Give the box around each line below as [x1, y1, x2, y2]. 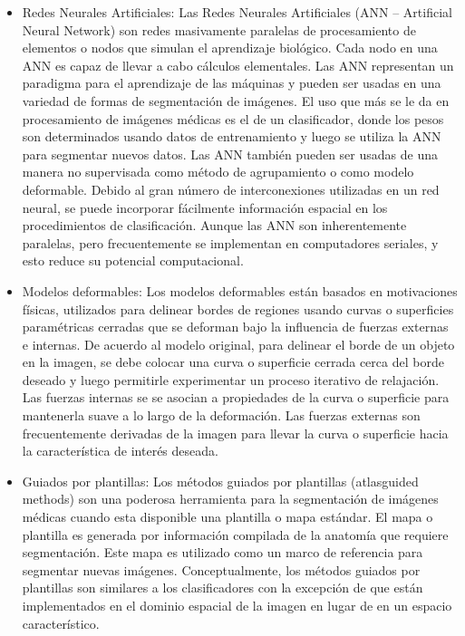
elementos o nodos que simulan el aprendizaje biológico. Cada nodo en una [22, 38, 438, 57]
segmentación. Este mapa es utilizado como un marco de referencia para [22, 543, 423, 562]
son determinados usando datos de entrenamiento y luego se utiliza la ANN [22, 127, 441, 146]
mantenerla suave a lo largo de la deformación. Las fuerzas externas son [22, 406, 421, 425]
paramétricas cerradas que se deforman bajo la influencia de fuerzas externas [22, 317, 449, 336]
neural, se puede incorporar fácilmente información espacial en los [22, 198, 388, 217]
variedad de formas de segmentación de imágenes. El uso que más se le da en [22, 91, 450, 110]
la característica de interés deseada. [22, 441, 218, 460]
